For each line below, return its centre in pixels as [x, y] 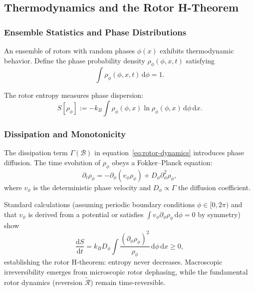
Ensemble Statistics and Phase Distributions [95, 32]
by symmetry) [219, 214]
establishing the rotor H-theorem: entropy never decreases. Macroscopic [113, 262]
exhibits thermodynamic [197, 50]
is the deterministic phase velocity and [92, 187]
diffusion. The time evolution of [52, 162]
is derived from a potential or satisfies [86, 214]
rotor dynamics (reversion [43, 282]
